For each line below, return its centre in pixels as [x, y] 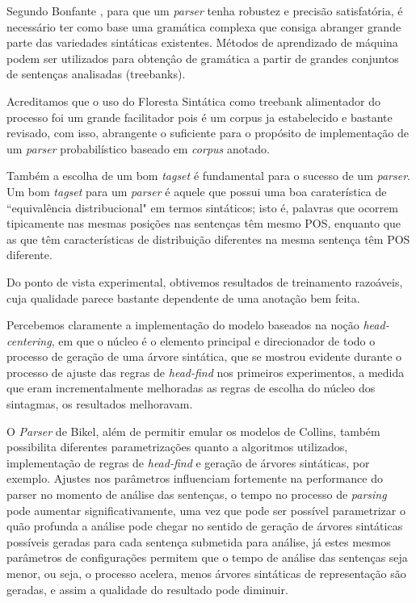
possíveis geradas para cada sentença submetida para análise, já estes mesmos [199, 541]
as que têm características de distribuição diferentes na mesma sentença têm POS [208, 239]
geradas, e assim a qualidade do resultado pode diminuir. [147, 589]
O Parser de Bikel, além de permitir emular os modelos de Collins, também [193, 431]
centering [29, 340]
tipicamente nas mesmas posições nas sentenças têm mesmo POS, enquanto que [204, 223]
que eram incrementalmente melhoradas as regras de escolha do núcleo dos [191, 388]
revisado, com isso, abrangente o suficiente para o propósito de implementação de [208, 133]
